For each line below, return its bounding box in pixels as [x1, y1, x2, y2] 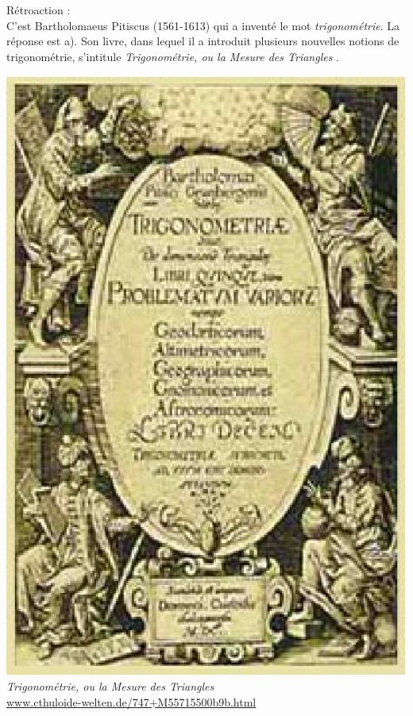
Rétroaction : [6, 2, 71, 17]
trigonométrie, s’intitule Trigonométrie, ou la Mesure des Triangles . [6, 48, 339, 64]
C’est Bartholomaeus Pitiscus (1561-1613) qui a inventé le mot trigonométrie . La [6, 17, 399, 33]
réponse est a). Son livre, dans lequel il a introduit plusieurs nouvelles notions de [6, 33, 399, 49]
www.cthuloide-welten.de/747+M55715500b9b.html [6, 693, 257, 710]
